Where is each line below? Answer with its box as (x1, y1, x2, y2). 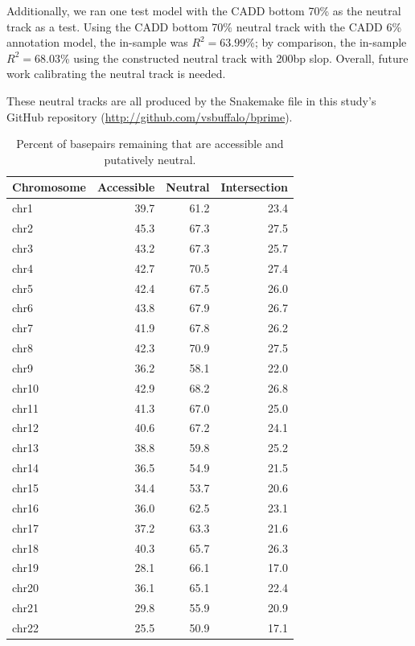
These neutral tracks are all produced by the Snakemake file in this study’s (6, 92, 376, 109)
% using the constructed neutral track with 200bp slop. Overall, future (60, 49, 409, 66)
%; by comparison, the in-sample (245, 34, 407, 51)
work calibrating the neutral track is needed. (6, 65, 226, 82)
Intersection (220, 179, 288, 195)
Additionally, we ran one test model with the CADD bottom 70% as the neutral (6, 2, 401, 19)
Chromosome (12, 179, 86, 195)
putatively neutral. (104, 150, 196, 167)
